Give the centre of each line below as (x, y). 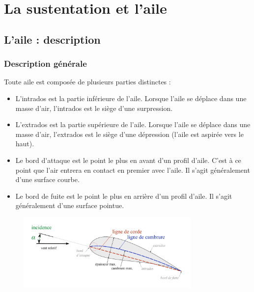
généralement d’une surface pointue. (70, 205)
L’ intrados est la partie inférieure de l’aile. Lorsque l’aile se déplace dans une (131, 98)
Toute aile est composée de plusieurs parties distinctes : (87, 82)
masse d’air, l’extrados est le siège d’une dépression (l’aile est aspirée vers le (129, 134)
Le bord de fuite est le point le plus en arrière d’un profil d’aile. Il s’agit (124, 196)
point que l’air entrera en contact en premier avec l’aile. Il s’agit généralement (133, 170)
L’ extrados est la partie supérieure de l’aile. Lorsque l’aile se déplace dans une (133, 124)
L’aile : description (52, 39)
